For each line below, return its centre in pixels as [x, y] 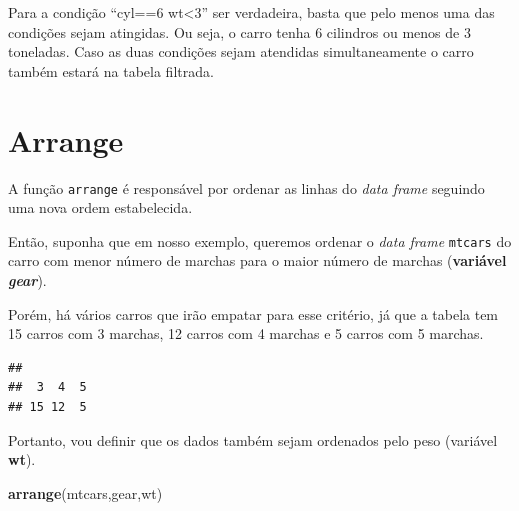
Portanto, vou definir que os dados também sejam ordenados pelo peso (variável [253, 439]
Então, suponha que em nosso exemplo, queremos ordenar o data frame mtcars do [260, 240]
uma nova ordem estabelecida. [100, 207]
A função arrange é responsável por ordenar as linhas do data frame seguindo [246, 187]
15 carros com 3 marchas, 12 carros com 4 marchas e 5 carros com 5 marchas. [246, 333]
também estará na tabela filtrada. [111, 70]
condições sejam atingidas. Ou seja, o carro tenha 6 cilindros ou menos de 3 [239, 31]
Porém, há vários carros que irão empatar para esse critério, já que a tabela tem [253, 313]
